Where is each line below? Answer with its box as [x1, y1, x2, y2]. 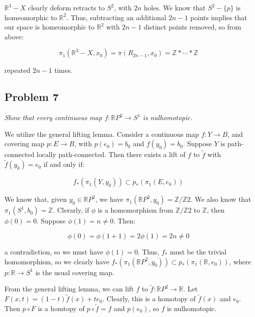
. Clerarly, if [53, 205, 89, 215]
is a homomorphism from [97, 205, 173, 215]
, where [229, 256, 251, 266]
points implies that [190, 12, 247, 22]
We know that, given [4, 194, 67, 204]
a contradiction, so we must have [4, 246, 103, 256]
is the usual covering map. [35, 267, 114, 277]
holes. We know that [144, 2, 206, 12]
